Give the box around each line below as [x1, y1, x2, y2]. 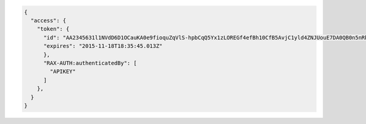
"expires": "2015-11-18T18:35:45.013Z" [43, 43, 163, 50]
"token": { [37, 26, 70, 33]
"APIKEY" [49, 68, 76, 75]
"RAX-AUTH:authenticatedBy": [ [43, 60, 137, 66]
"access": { [30, 17, 66, 24]
